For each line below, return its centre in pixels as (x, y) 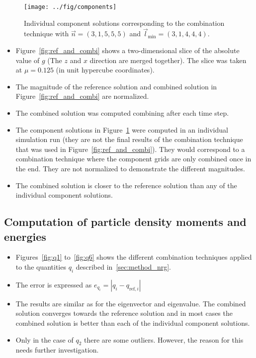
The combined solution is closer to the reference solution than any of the (126, 185)
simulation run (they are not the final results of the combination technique (129, 139)
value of (28, 60)
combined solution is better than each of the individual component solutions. (133, 322)
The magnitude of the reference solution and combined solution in (116, 86)
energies (25, 236)
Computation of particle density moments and (125, 222)
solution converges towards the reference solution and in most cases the (124, 313)
